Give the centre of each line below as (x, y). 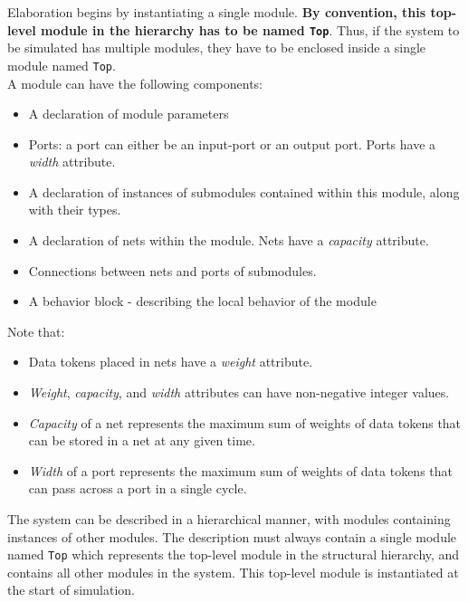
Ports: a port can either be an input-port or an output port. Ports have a (232, 143)
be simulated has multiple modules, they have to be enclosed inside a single (217, 48)
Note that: (36, 331)
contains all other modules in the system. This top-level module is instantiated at (233, 572)
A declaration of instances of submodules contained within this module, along (244, 191)
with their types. (75, 210)
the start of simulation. (71, 590)
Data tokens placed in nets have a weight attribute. (171, 362)
